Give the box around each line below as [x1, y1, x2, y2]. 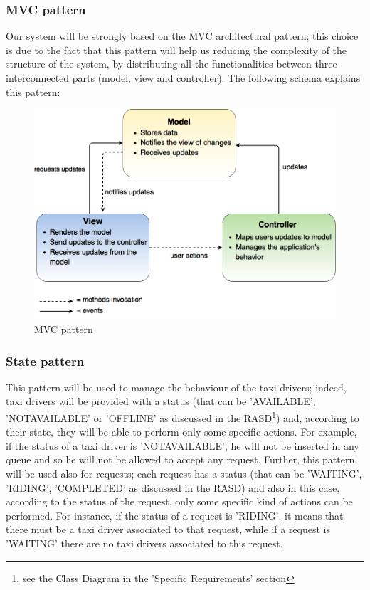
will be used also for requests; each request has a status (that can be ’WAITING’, [6, 466, 362, 481]
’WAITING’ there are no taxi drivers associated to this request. [6, 536, 283, 551]
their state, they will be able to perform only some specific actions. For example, [6, 424, 357, 439]
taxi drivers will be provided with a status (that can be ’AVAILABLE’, [6, 394, 316, 409]
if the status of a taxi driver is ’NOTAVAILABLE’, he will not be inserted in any [6, 438, 359, 453]
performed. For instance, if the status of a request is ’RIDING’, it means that [6, 507, 344, 522]
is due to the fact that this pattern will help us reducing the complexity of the [6, 42, 347, 57]
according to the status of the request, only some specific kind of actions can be [6, 494, 353, 509]
